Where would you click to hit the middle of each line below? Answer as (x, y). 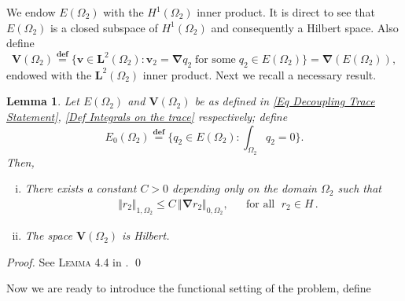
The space (48, 235)
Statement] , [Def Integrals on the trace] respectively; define (147, 116)
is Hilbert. (146, 235)
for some (215, 60)
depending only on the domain (245, 188)
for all (261, 204)
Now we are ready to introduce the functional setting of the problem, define (189, 288)
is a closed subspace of (104, 27)
